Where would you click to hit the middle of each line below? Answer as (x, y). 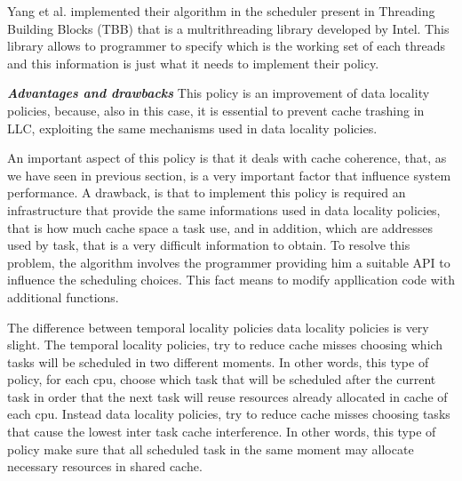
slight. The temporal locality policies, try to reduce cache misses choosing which (225, 345)
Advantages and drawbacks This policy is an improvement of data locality (219, 93)
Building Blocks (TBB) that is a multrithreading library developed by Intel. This (228, 28)
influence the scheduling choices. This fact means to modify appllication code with (231, 280)
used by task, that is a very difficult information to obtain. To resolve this (209, 245)
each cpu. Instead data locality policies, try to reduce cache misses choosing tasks (229, 414)
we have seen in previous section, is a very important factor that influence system (229, 175)
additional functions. (63, 297)
